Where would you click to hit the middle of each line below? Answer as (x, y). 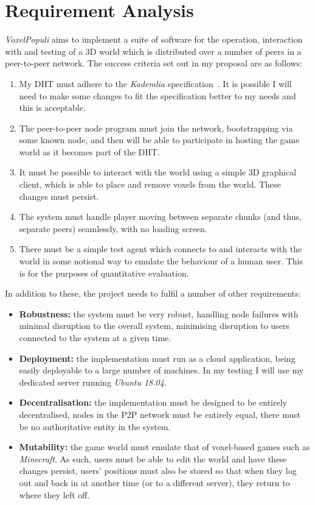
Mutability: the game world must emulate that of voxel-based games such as (164, 447)
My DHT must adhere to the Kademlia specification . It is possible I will (155, 83)
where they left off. (54, 494)
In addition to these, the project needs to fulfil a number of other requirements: (153, 293)
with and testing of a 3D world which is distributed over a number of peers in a (153, 51)
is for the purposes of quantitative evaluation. (104, 273)
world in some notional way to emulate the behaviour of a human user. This (161, 261)
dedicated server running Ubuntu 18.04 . (93, 382)
